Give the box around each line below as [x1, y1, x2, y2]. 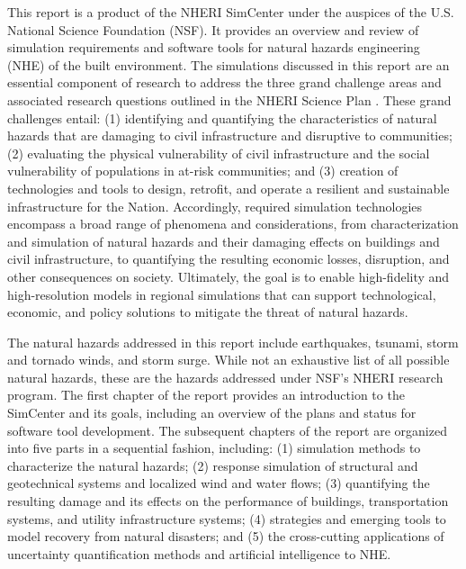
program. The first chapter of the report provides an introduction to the [7, 385, 405, 404]
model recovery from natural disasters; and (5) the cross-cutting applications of [7, 527, 444, 546]
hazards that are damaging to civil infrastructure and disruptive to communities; [7, 126, 453, 145]
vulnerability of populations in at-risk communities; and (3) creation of [7, 161, 399, 180]
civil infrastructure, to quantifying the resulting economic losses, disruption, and [7, 249, 450, 268]
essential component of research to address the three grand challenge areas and [7, 73, 442, 92]
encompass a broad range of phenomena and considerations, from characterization [7, 214, 459, 233]
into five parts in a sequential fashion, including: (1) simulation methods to [7, 438, 421, 457]
